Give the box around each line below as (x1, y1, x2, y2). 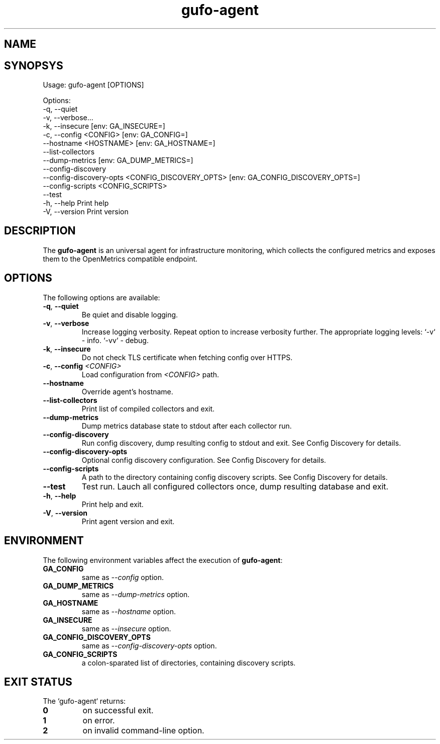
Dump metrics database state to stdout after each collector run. (81, 421, 292, 430)
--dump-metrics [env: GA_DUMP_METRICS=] (43, 156, 193, 165)
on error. (82, 715, 115, 726)
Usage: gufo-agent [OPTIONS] (43, 80, 144, 90)
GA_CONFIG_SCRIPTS (43, 649, 118, 658)
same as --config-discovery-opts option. (81, 641, 217, 650)
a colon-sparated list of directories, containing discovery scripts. (81, 658, 296, 667)
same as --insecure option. (81, 624, 171, 633)
